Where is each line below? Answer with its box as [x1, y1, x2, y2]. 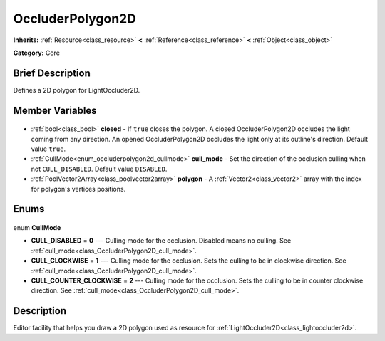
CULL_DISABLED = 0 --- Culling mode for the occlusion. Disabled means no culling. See [31, 236, 292, 245]
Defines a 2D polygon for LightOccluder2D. [13, 85, 140, 94]
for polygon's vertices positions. [31, 184, 126, 193]
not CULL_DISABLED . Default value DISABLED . [31, 164, 168, 173]
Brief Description [13, 67, 91, 79]
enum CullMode [13, 224, 61, 231]
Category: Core [13, 48, 61, 57]
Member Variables [13, 104, 97, 117]
